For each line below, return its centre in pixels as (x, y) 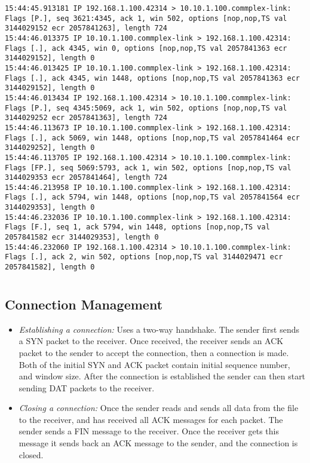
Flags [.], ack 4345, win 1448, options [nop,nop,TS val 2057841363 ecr (152, 78)
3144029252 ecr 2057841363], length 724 (86, 118)
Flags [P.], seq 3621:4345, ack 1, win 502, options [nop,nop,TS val (146, 18)
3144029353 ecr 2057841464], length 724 (86, 178)
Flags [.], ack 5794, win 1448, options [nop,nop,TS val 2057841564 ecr (152, 197)
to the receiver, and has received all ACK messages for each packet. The (151, 419)
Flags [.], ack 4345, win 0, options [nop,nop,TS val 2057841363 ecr (146, 48)
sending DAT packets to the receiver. (87, 387)
